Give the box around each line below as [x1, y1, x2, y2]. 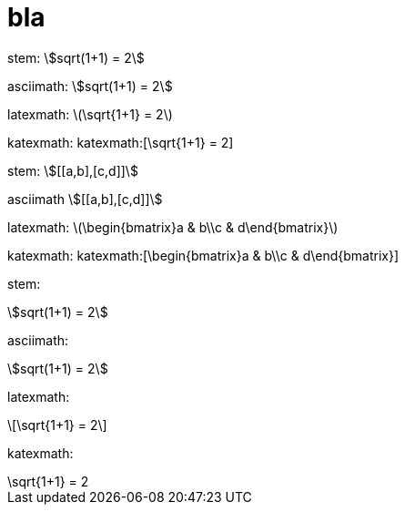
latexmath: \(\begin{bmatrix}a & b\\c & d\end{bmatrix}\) [7, 219, 339, 235]
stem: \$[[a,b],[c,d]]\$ [7, 162, 138, 179]
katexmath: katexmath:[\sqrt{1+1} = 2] [7, 134, 234, 150]
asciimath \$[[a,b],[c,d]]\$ [7, 190, 163, 207]
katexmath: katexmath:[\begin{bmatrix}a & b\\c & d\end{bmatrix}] [7, 247, 400, 263]
